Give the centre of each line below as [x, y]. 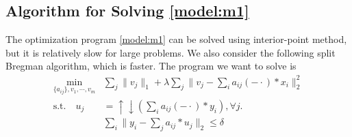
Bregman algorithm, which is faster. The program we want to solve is [151, 66]
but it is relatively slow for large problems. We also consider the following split [171, 52]
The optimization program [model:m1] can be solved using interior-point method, [176, 39]
